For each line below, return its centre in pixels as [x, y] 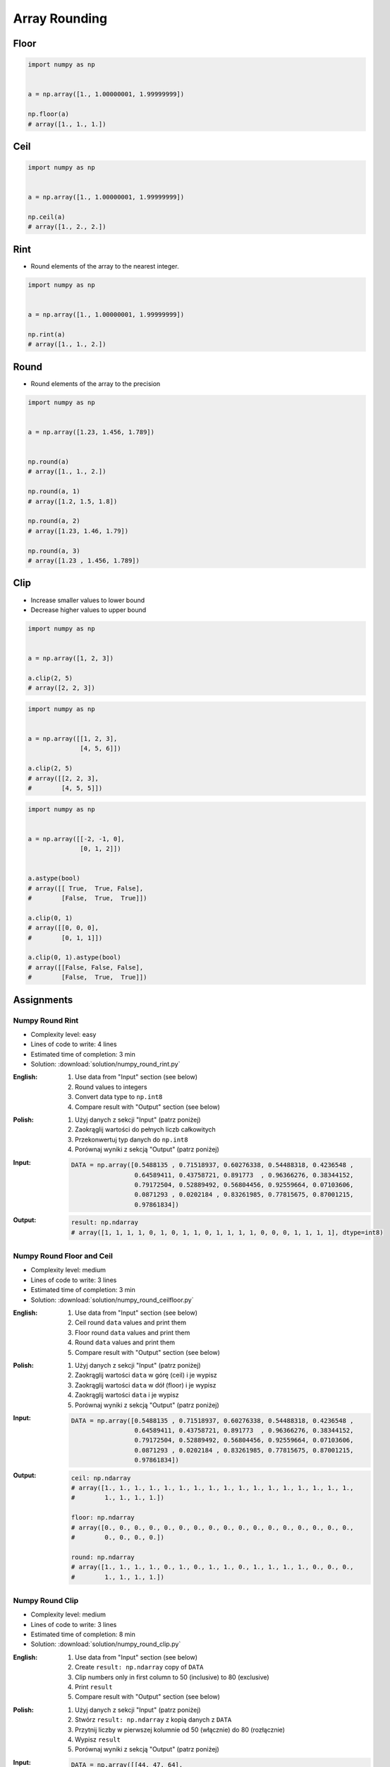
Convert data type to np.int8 [119, 1097]
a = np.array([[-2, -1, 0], [76, 839]
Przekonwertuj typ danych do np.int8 [132, 1139]
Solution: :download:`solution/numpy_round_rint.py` [105, 1064]
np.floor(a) [49, 114]
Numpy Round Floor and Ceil [63, 1256]
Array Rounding [60, 18]
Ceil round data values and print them [131, 1322]
